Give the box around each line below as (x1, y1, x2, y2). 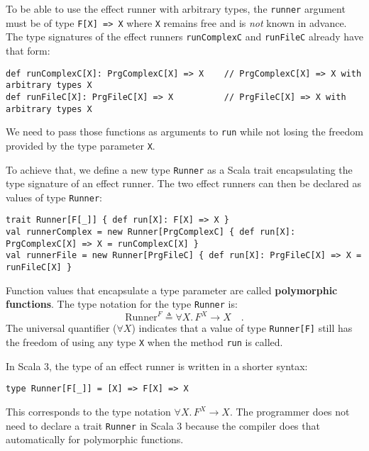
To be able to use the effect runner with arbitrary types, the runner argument (6, 1, 346, 16)
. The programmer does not (229, 404, 350, 418)
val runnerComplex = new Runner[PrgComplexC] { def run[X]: (6, 227, 296, 238)
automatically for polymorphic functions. (6, 432, 184, 447)
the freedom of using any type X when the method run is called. (6, 335, 283, 350)
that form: (6, 43, 50, 57)
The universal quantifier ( (6, 321, 117, 335)
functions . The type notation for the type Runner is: (6, 296, 238, 311)
